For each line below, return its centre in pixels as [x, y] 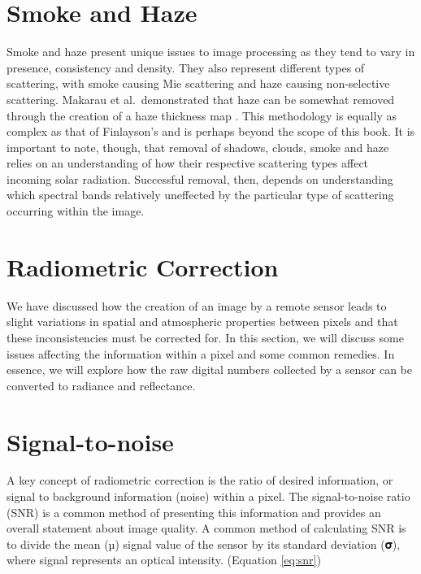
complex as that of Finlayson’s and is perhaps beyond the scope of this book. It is [211, 131]
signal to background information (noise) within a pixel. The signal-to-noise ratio [208, 496]
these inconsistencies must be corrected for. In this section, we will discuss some [205, 337]
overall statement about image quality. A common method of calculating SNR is [206, 528]
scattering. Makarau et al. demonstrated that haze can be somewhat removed [201, 99]
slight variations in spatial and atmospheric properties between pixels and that [202, 322]
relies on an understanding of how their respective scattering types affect [188, 163]
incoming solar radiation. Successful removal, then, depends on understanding [200, 178]
